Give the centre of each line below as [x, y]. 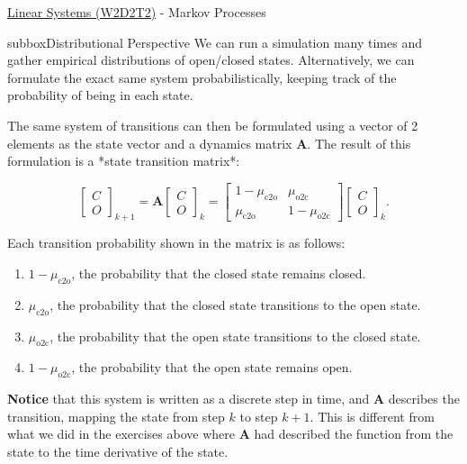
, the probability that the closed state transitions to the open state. [235, 304]
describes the [424, 399]
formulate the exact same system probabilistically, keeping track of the [202, 77]
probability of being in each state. [100, 95]
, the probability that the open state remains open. [212, 367]
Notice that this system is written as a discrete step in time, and [189, 399]
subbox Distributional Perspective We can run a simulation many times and [215, 42]
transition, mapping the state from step [116, 416]
